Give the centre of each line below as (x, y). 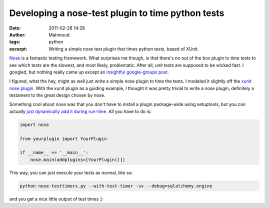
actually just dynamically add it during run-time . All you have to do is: (80, 111)
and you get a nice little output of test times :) (56, 199)
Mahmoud (59, 34)
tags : (15, 42)
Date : (15, 28)
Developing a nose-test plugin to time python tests (117, 13)
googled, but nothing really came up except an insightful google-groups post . (89, 72)
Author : (17, 34)
